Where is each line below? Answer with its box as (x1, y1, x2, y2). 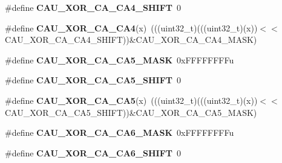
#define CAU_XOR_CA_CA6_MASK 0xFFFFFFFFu (5, 126, 234, 139)
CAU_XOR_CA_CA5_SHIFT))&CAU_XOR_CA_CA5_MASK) (5, 106, 257, 118)
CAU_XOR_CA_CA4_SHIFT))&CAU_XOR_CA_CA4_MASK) (5, 33, 257, 46)
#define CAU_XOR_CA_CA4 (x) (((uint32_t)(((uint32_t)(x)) (5, 21, 258, 34)
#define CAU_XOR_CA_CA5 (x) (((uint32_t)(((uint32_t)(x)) (5, 94, 258, 106)
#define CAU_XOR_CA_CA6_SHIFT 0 (5, 146, 182, 159)
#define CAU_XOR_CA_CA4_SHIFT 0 (5, 1, 182, 13)
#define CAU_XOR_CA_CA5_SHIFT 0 (5, 74, 182, 86)
